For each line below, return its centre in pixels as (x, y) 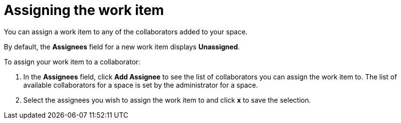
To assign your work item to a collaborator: (72, 61)
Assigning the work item (84, 10)
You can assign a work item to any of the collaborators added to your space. (126, 31)
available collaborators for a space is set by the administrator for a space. (141, 85)
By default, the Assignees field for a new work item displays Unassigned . (122, 46)
